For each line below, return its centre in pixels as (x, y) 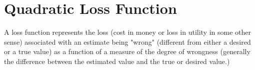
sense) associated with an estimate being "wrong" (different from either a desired (127, 41)
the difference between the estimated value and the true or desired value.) (117, 61)
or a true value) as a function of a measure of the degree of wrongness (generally (127, 51)
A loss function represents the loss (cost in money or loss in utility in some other (127, 32)
